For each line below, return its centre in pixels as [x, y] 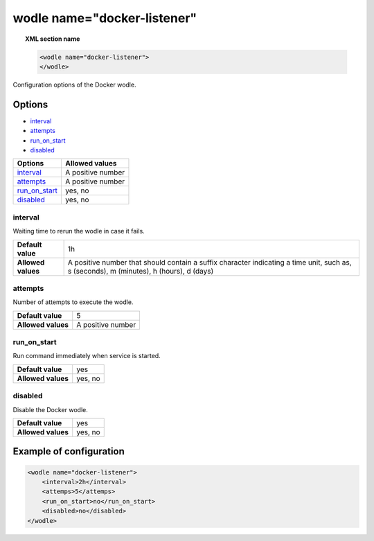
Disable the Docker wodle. [50, 409]
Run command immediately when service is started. [87, 356]
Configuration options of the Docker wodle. [74, 85]
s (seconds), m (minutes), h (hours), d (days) [141, 271]
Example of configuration [69, 451]
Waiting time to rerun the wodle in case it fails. [79, 231]
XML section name [53, 39]
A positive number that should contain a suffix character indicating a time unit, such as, [210, 262]
